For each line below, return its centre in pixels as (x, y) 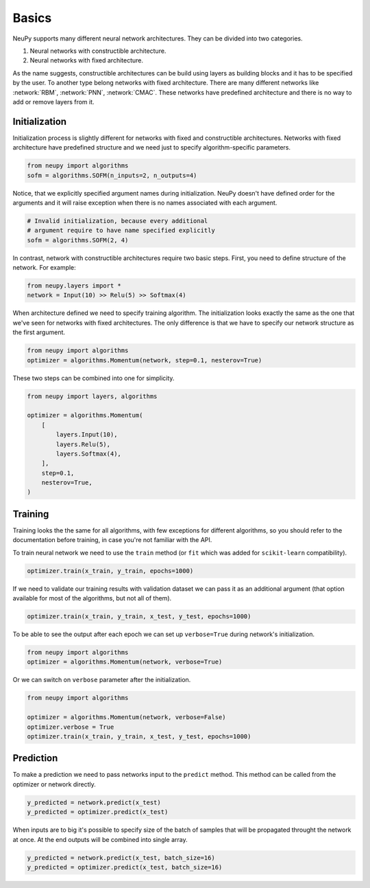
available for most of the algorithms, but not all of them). (92, 598)
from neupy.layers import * (74, 286)
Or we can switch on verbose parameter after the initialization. (102, 680)
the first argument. (39, 332)
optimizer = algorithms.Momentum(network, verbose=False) (126, 717)
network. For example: (45, 268)
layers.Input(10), (87, 435)
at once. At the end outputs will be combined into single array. (100, 839)
